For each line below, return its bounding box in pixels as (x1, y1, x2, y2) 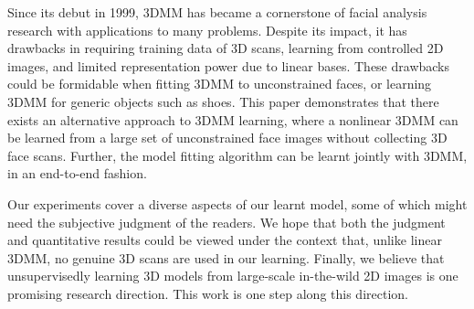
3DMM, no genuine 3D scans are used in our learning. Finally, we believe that (7, 248, 445, 267)
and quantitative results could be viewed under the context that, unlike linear (7, 230, 442, 250)
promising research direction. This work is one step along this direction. (7, 283, 408, 303)
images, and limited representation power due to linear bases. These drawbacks (7, 56, 450, 75)
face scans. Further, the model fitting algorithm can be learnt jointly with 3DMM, (7, 145, 468, 165)
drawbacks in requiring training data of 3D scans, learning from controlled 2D (7, 38, 444, 58)
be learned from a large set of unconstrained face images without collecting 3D (7, 128, 448, 147)
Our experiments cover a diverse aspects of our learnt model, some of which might (7, 194, 468, 213)
